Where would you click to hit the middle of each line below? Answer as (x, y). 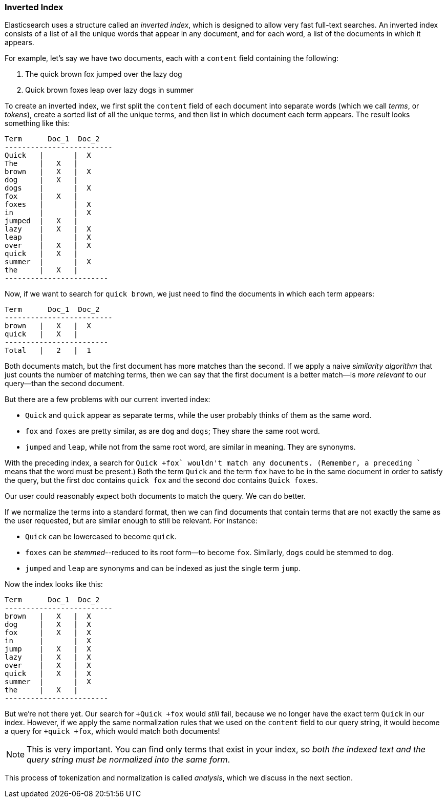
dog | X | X (48, 625)
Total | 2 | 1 (48, 351)
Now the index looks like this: (54, 584)
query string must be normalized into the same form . (129, 760)
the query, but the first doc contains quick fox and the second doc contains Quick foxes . (161, 480)
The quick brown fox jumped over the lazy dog (104, 74)
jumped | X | (41, 221)
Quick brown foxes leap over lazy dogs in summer (110, 90)
